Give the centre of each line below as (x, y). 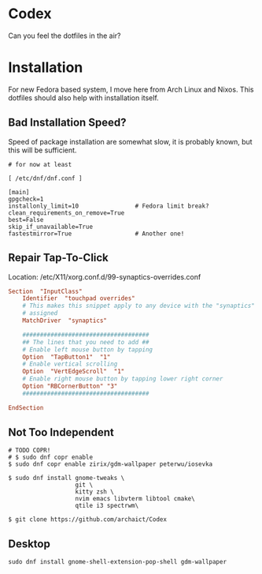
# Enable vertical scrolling (70, 364)
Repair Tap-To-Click (58, 258)
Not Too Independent (61, 432)
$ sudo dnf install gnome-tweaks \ (66, 478)
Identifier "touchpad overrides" (79, 298)
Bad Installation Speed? (67, 123)
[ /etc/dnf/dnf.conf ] (45, 178)
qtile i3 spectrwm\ (107, 506)
